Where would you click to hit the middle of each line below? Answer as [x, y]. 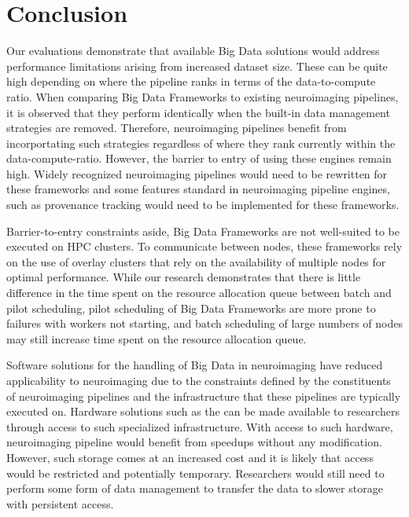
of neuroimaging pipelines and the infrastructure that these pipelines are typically [204, 396]
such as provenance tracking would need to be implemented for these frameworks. [203, 205]
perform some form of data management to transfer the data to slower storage [195, 488]
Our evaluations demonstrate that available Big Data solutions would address [193, 51]
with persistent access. [60, 503]
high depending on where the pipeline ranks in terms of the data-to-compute [191, 81]
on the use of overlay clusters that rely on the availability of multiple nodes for [196, 261]
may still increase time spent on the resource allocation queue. [157, 338]
